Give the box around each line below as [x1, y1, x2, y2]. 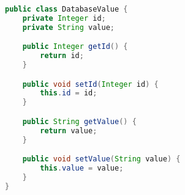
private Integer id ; [22, 13, 106, 23]
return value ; [40, 126, 97, 135]
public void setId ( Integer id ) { [22, 79, 159, 89]
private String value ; [22, 23, 115, 32]
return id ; [40, 51, 84, 61]
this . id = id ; [40, 89, 97, 98]
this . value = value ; [40, 164, 124, 172]
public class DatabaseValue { [5, 5, 128, 13]
